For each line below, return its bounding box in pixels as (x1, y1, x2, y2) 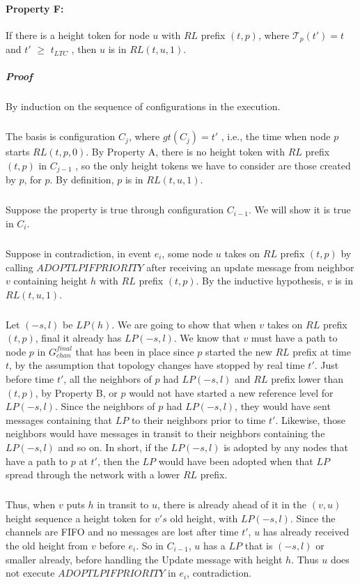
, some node (162, 245, 213, 260)
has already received (263, 524, 350, 539)
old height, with (170, 510, 238, 525)
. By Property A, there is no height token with (86, 144, 285, 159)
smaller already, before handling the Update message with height (6, 552, 283, 566)
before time (6, 372, 54, 386)
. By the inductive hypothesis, (196, 273, 324, 288)
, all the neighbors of (63, 372, 152, 386)
